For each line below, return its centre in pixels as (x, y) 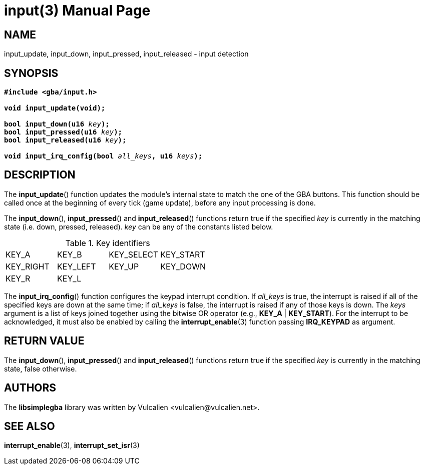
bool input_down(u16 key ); (57, 124)
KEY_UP (124, 266)
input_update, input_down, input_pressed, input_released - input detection (126, 54)
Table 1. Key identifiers (108, 243)
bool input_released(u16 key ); (65, 140)
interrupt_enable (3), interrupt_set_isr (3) (72, 445)
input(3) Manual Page (77, 10)
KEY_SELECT (134, 254)
